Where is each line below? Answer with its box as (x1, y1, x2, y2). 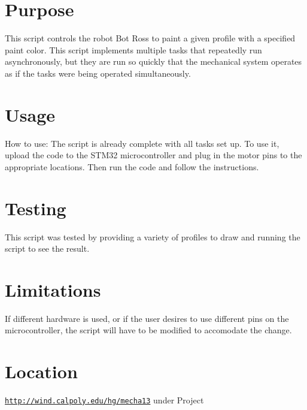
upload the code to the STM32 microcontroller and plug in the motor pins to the (5, 149, 302, 161)
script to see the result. (5, 242, 90, 255)
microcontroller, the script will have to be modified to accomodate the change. (5, 324, 292, 336)
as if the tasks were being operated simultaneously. (5, 67, 191, 79)
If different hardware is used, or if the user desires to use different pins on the (5, 312, 289, 324)
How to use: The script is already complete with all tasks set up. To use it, (5, 137, 279, 149)
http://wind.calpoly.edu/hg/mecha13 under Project (5, 394, 204, 406)
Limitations (5, 277, 101, 302)
